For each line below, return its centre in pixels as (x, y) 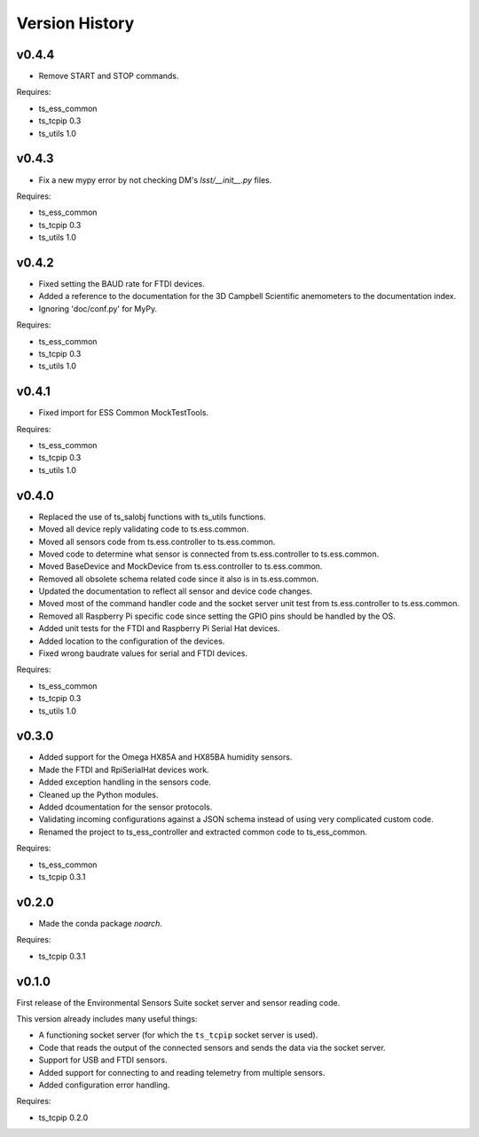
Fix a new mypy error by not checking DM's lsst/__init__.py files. (155, 180)
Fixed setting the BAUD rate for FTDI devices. (122, 284)
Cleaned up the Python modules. (98, 794)
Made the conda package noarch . (101, 923)
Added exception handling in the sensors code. (125, 782)
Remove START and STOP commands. (109, 76)
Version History (75, 23)
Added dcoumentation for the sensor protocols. (126, 807)
